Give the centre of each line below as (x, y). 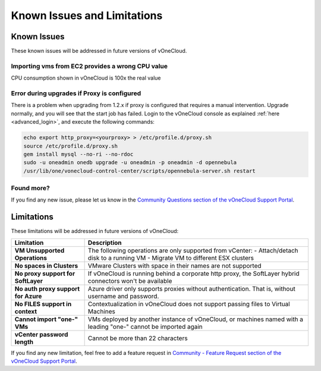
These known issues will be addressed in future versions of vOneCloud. (99, 51)
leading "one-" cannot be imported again (145, 326)
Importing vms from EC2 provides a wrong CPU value (89, 66)
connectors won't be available (130, 281)
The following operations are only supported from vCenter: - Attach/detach (193, 250)
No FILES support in (43, 304)
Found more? (30, 188)
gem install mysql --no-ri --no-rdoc (78, 154)
